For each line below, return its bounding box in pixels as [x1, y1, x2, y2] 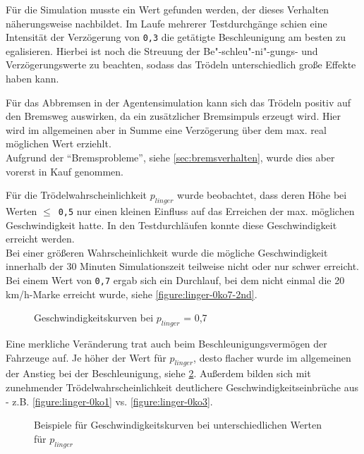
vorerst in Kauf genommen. [6, 164, 123, 178]
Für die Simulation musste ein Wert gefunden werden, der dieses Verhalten [6, 2, 329, 16]
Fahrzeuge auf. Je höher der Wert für [6, 350, 166, 364]
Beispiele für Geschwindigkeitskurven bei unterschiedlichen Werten [34, 417, 322, 432]
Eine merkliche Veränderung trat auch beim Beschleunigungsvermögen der [6, 336, 327, 351]
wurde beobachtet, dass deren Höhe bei [177, 188, 347, 202]
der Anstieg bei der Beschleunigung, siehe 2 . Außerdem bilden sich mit [6, 366, 311, 381]
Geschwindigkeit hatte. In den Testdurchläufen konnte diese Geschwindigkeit [6, 217, 337, 232]
